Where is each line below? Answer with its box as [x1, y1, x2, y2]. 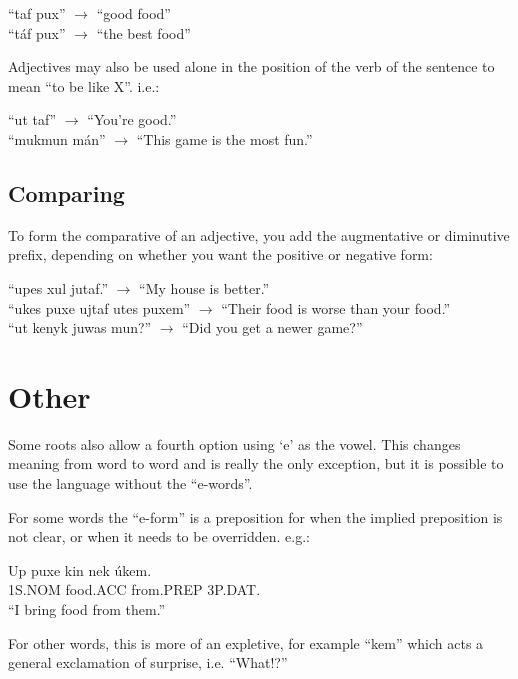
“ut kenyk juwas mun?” [8, 317, 152, 338]
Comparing [8, 177, 125, 208]
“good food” [96, 3, 171, 23]
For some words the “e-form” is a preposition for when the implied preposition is [8, 506, 503, 527]
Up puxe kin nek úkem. [8, 559, 152, 580]
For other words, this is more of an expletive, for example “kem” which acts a [8, 632, 484, 653]
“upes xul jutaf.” [8, 277, 109, 298]
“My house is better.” [139, 277, 270, 298]
